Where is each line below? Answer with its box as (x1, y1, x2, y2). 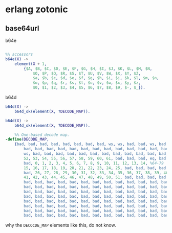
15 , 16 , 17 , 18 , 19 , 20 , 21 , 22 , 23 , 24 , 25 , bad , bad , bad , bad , (24, 165, 168, 171)
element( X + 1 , (14, 61, 47, 66)
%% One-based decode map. (14, 132, 70, 137)
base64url (5, 24, 39, 33)
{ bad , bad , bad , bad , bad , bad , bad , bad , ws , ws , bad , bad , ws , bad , (14, 142, 168, 147)
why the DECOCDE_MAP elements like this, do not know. (5, 222, 116, 228)
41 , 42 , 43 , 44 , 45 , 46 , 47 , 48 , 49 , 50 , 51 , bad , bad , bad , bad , (24, 175, 168, 180)
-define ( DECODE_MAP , (5, 137, 50, 142)
